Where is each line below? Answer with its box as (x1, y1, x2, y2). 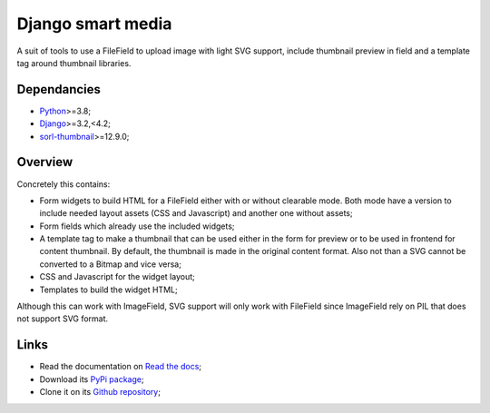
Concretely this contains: (16, 178, 111, 190)
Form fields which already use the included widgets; (39, 221, 235, 231)
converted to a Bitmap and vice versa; (39, 259, 181, 270)
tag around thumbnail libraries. (16, 57, 132, 68)
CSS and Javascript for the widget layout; (39, 271, 195, 282)
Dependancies (16, 82, 102, 97)
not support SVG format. (16, 313, 109, 324)
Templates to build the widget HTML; (39, 284, 178, 295)
